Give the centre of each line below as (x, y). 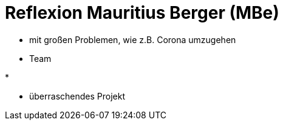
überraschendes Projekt (77, 96)
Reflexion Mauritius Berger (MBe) (142, 13)
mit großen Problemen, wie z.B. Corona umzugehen (133, 39)
